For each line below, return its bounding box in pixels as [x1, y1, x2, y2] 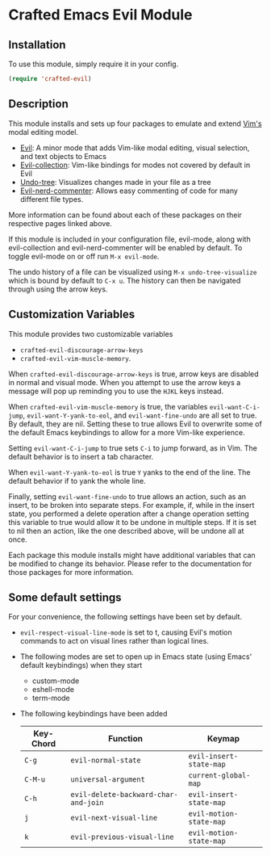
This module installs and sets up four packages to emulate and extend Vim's [8, 119, 262, 128]
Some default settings [8, 590, 123, 604]
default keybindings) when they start [19, 661, 143, 670]
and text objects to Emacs [19, 151, 107, 161]
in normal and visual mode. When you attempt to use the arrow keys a [8, 377, 241, 387]
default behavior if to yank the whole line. [8, 476, 147, 485]
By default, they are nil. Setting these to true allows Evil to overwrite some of [8, 418, 262, 429]
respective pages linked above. [8, 218, 113, 228]
